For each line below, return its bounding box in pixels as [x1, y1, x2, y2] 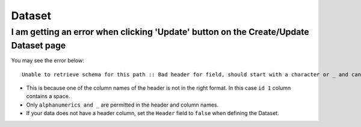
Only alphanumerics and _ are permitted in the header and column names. [26, 101, 219, 108]
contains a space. [26, 93, 70, 100]
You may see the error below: [11, 57, 84, 64]
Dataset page [11, 40, 66, 51]
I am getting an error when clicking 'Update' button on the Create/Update [11, 26, 309, 37]
